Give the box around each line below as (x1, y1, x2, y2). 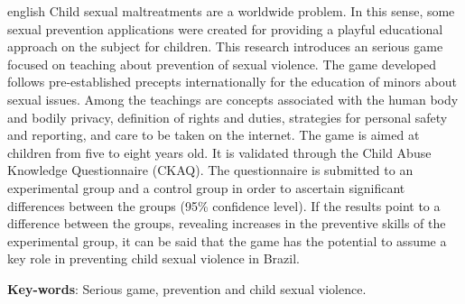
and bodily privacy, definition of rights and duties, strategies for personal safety (7, 107, 448, 126)
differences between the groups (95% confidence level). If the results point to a (7, 196, 441, 215)
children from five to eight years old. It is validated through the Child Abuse (7, 143, 432, 161)
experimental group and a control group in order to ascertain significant (7, 178, 405, 197)
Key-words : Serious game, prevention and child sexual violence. (7, 279, 367, 298)
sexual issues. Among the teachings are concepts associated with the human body (7, 89, 459, 108)
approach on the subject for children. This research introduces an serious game (7, 37, 443, 56)
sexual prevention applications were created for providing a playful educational (7, 19, 443, 38)
